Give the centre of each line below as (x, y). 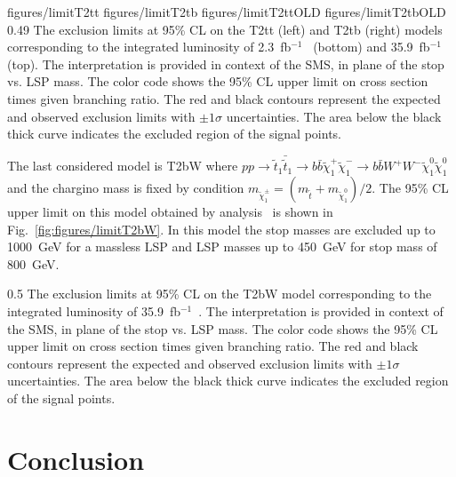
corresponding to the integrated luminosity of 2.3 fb (149, 47)
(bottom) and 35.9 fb (372, 47)
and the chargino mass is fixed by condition (126, 187)
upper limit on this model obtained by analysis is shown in (170, 211)
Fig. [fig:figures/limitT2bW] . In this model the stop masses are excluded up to (221, 229)
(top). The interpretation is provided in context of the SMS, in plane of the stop (226, 64)
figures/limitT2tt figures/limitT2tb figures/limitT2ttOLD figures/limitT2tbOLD (227, 12)
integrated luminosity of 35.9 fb (94, 310)
